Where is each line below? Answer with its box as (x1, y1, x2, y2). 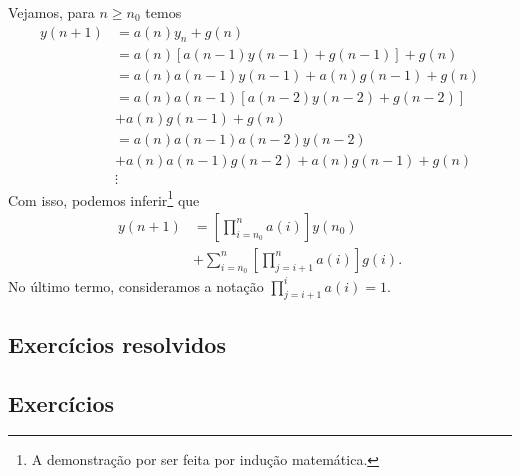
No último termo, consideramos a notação (8, 275, 264, 296)
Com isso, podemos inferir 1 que (8, 186, 200, 210)
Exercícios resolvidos (8, 328, 226, 359)
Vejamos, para (8, 2, 95, 22)
